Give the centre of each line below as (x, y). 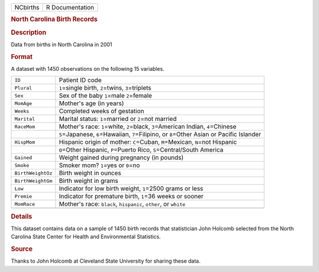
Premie (23, 196)
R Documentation (70, 7)
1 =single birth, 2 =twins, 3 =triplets (105, 88)
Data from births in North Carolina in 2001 (61, 44)
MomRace (25, 204)
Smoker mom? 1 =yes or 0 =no (99, 165)
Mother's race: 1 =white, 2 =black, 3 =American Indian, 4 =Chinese (148, 127)
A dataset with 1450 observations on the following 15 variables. (88, 68)
